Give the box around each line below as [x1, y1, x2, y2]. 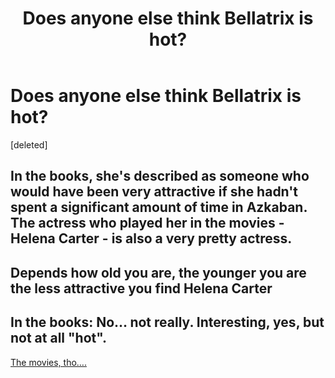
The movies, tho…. [10, 356, 87, 368]
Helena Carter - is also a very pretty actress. [10, 230, 293, 247]
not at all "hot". [10, 330, 107, 347]
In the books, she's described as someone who [10, 168, 310, 185]
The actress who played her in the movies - [10, 215, 285, 232]
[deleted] [10, 138, 48, 151]
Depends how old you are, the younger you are [10, 264, 307, 281]
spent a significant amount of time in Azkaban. [10, 199, 308, 216]
